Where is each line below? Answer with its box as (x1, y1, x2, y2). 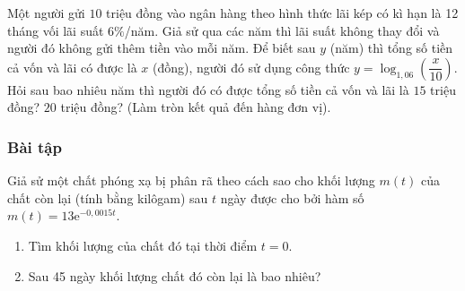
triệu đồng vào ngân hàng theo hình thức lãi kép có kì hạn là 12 (106, 4, 459, 21)
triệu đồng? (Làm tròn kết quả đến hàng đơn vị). (60, 98, 331, 116)
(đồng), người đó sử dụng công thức (152, 57, 350, 76)
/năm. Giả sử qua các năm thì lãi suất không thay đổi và (124, 21, 440, 39)
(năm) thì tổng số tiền (329, 39, 453, 57)
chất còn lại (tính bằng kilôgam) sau (7, 188, 208, 207)
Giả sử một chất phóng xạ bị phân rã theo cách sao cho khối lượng (7, 171, 375, 190)
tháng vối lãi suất (7, 21, 104, 39)
